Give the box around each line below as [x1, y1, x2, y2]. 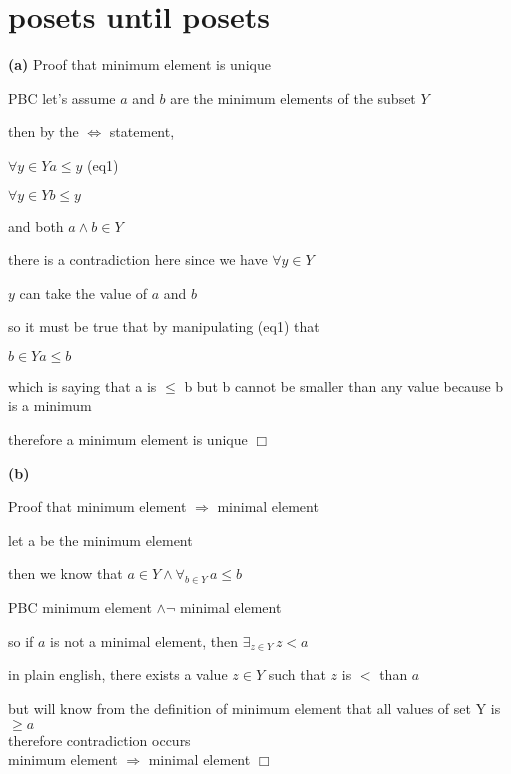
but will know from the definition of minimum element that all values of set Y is [8, 698, 501, 719]
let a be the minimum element [8, 529, 193, 550]
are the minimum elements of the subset [170, 87, 416, 108]
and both [8, 215, 64, 236]
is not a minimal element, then [50, 630, 238, 651]
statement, [109, 121, 175, 142]
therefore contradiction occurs [8, 729, 191, 750]
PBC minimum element [8, 597, 152, 618]
